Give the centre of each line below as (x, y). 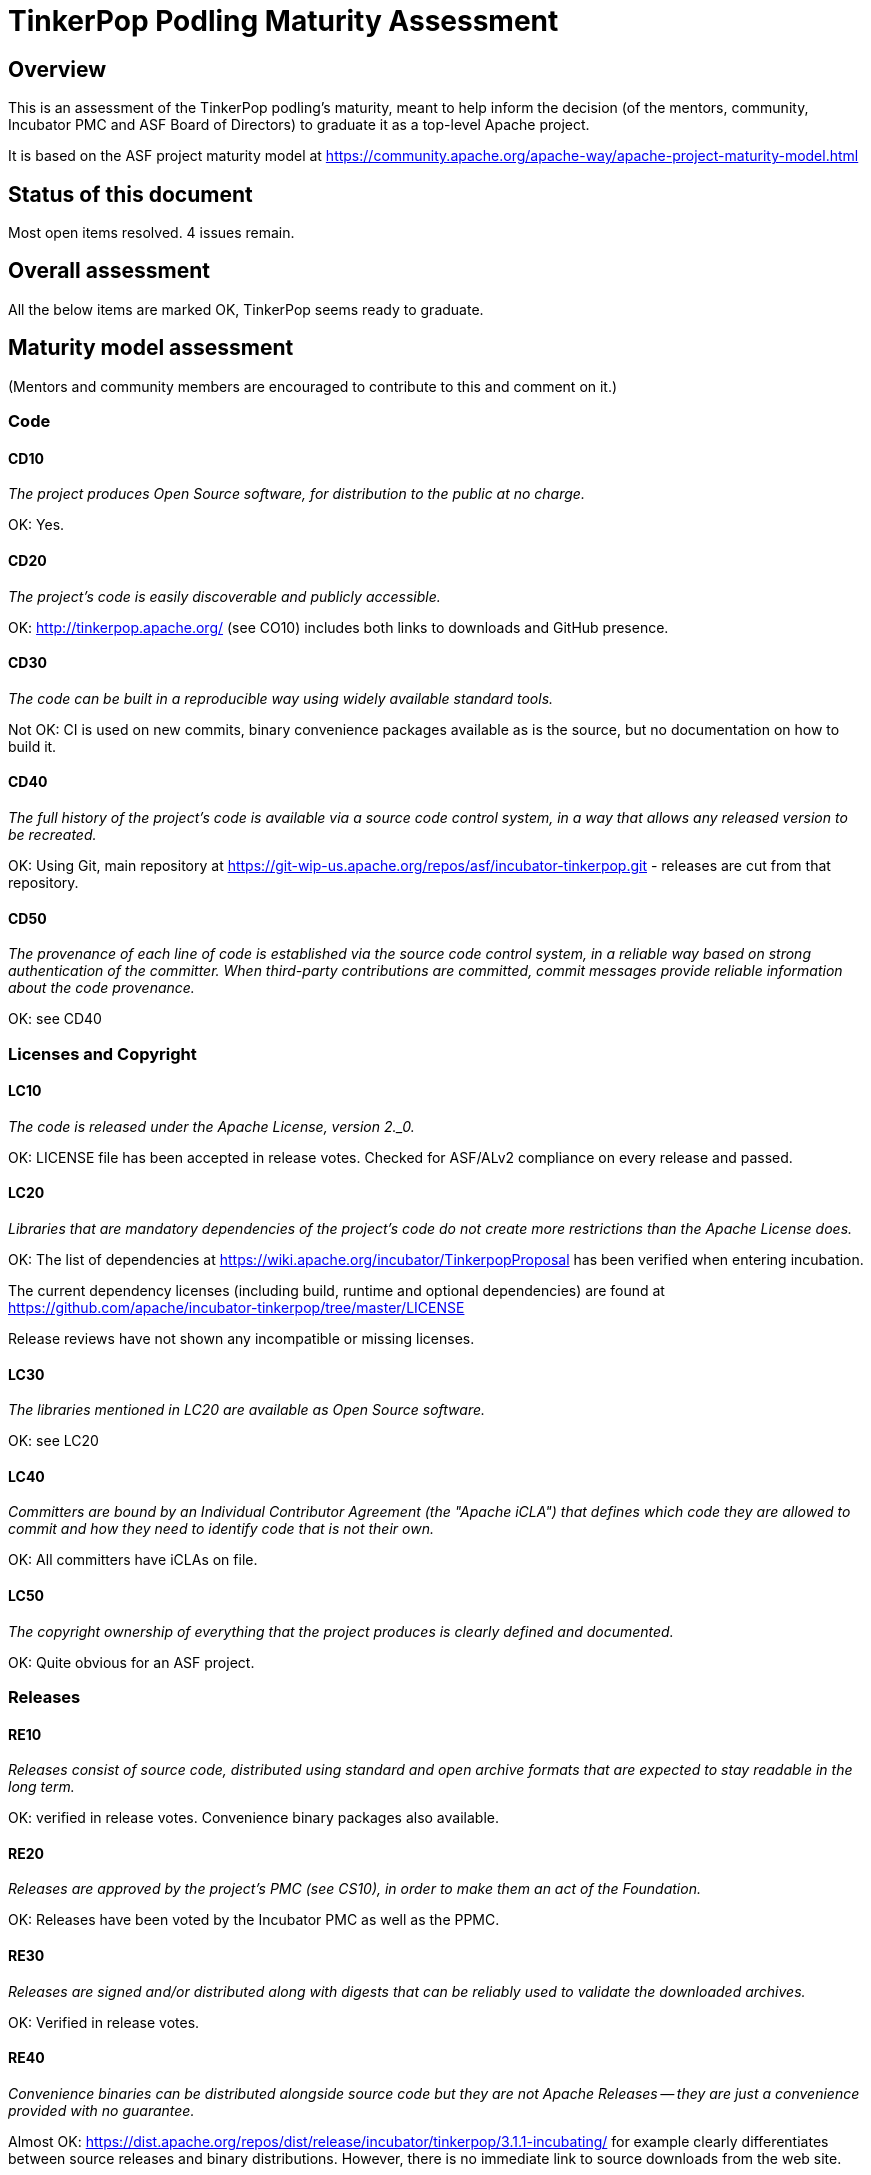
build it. (32, 746)
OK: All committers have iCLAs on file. (133, 1560)
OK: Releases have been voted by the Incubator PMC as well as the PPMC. (254, 1920)
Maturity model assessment (151, 348)
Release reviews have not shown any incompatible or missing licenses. (241, 1338)
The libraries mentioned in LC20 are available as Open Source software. (247, 1410)
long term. (41, 1787)
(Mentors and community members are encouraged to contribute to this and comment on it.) (313, 386)
